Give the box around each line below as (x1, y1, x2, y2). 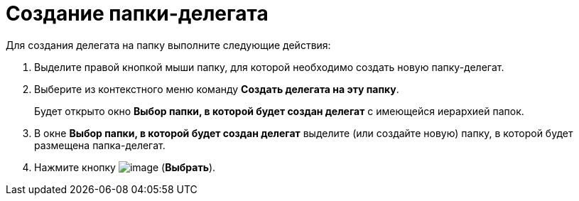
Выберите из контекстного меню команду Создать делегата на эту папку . (34, 82, 399, 95)
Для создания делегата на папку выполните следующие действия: (6, 38, 331, 51)
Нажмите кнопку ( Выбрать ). (34, 161, 216, 173)
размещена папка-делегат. (34, 138, 166, 151)
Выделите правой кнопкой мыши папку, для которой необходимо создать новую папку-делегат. (34, 60, 504, 73)
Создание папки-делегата (6, 1, 269, 26)
